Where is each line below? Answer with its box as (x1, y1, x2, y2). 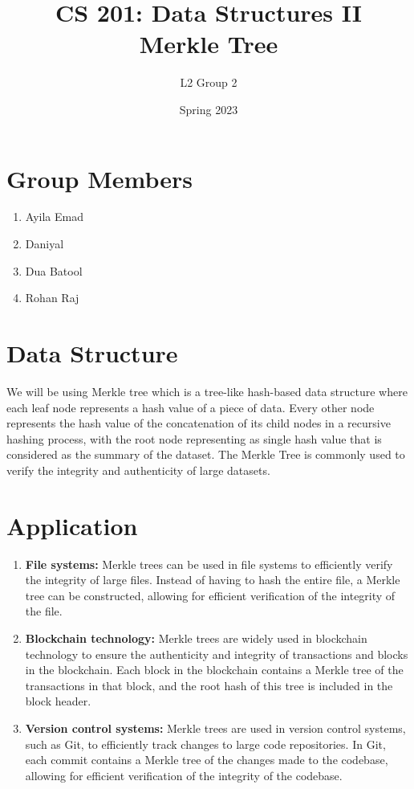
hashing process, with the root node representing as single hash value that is (6, 430, 382, 447)
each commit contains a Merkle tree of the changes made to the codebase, (25, 751, 388, 768)
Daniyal (25, 235, 64, 252)
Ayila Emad (25, 208, 83, 225)
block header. (25, 693, 91, 709)
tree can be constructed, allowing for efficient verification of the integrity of (25, 587, 396, 603)
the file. (25, 603, 63, 619)
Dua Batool (25, 262, 83, 279)
